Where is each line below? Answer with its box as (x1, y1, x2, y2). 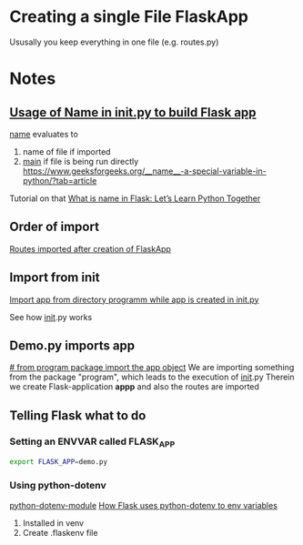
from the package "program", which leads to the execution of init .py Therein (9, 371, 295, 383)
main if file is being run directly (22, 156, 139, 167)
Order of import (9, 219, 100, 235)
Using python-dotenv (9, 479, 106, 492)
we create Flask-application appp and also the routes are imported (9, 381, 259, 392)
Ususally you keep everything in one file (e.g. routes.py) (9, 36, 219, 47)
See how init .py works (9, 311, 93, 322)
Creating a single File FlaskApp (9, 6, 248, 27)
